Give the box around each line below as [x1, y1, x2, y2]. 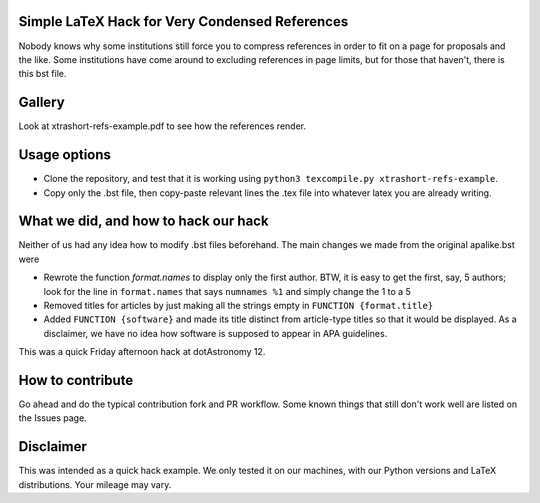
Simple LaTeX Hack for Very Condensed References [18, 13, 349, 30]
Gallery [18, 94, 65, 111]
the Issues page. [18, 412, 87, 424]
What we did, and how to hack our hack [18, 213, 269, 230]
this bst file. [18, 68, 67, 80]
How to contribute [18, 371, 134, 389]
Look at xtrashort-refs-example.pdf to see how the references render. [18, 120, 307, 132]
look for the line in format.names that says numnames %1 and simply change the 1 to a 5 [43, 285, 412, 297]
